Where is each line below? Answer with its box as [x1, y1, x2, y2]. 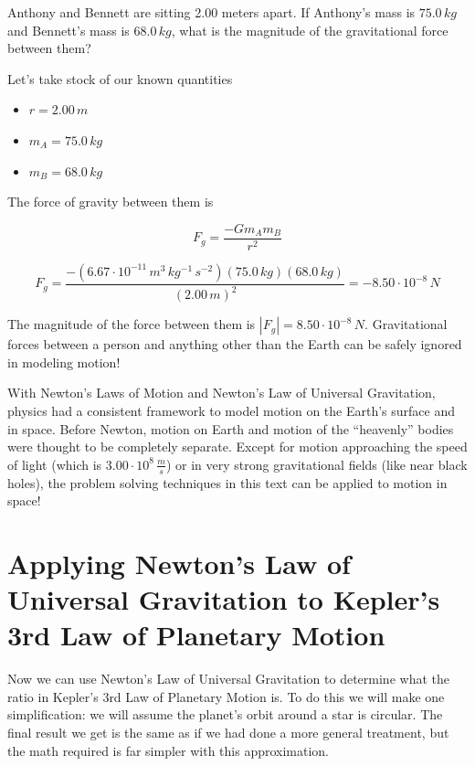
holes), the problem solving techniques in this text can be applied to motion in [7, 473, 448, 492]
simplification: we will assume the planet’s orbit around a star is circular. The [7, 705, 443, 724]
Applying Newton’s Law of [7, 544, 351, 581]
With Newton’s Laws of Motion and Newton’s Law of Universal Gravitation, [7, 383, 436, 402]
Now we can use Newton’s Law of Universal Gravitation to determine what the [7, 669, 449, 688]
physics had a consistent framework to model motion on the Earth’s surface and [7, 400, 456, 420]
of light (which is [7, 454, 102, 473]
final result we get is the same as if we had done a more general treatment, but [7, 723, 449, 742]
